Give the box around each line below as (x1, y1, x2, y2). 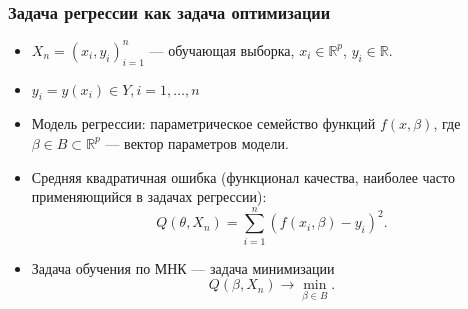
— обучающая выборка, (149, 39, 295, 60)
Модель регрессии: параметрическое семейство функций (31, 113, 376, 134)
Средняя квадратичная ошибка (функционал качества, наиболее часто (31, 166, 455, 187)
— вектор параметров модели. (105, 132, 289, 153)
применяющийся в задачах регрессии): (31, 186, 267, 207)
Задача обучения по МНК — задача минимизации (31, 257, 335, 278)
